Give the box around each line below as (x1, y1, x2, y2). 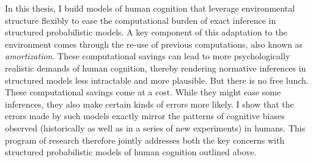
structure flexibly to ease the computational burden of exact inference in (5, 13, 276, 26)
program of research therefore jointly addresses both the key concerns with (5, 133, 285, 146)
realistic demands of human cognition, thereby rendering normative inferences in (5, 61, 306, 74)
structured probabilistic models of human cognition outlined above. (5, 145, 257, 158)
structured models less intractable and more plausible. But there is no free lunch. (5, 73, 309, 86)
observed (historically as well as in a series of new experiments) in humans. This (5, 121, 306, 134)
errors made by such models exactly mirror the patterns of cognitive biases (5, 109, 285, 122)
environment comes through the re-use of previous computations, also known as (5, 37, 303, 50)
